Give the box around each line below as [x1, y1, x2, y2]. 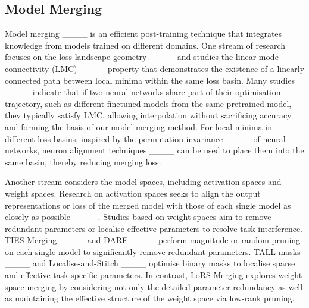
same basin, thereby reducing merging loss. [5, 155, 161, 168]
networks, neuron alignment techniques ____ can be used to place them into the [5, 144, 304, 156]
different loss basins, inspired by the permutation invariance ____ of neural [5, 132, 286, 144]
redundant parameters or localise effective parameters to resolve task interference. [5, 222, 303, 234]
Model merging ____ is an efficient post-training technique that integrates [5, 27, 282, 40]
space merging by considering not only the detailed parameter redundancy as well [5, 280, 303, 293]
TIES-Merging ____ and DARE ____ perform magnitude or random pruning [5, 234, 301, 246]
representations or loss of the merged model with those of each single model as [5, 199, 291, 211]
